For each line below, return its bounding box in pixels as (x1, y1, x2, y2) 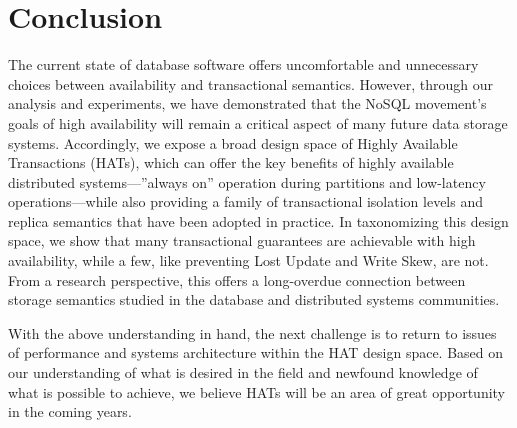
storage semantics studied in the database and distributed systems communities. (8, 289, 500, 310)
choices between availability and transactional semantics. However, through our (8, 73, 493, 94)
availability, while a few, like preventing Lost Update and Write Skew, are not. (8, 250, 489, 271)
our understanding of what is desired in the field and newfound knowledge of (8, 362, 478, 383)
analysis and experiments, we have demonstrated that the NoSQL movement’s (8, 93, 487, 114)
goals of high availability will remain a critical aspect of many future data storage (8, 112, 508, 133)
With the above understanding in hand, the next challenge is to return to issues (8, 322, 497, 343)
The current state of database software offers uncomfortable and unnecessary (8, 54, 479, 75)
